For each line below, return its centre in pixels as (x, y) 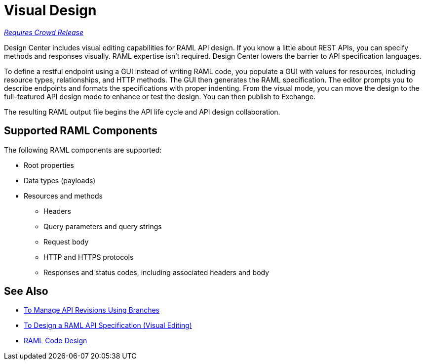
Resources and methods (63, 196)
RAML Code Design (56, 341)
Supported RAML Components (81, 131)
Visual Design (50, 10)
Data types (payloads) (60, 180)
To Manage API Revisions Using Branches (92, 310)
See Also (26, 291)
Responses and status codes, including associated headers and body (156, 272)
